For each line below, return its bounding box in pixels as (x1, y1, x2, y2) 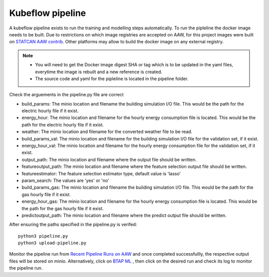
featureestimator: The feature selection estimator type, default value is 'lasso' (21, 170, 181, 176)
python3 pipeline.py (18, 233, 68, 239)
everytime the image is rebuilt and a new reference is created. (35, 69, 162, 75)
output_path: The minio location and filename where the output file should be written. (21, 156, 197, 162)
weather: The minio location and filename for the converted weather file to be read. (21, 129, 193, 135)
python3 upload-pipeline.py (18, 240, 87, 246)
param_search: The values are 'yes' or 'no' (21, 177, 110, 183)
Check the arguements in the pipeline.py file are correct (9, 92, 124, 98)
